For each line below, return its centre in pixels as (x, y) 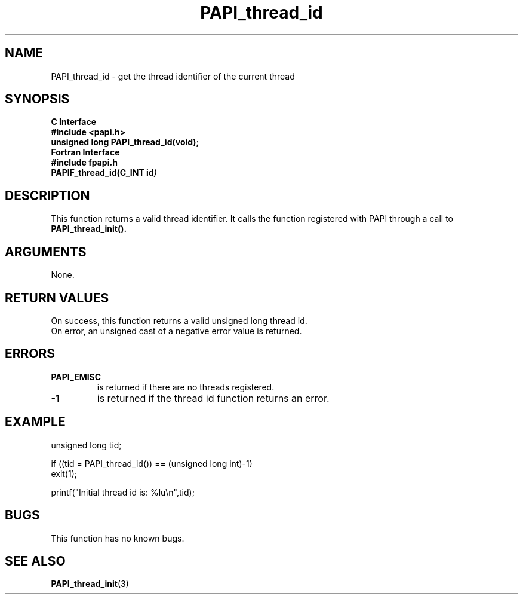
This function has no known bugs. (118, 538)
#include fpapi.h (84, 163)
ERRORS (30, 354)
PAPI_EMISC (76, 377)
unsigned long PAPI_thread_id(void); (125, 142)
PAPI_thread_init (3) (90, 584)
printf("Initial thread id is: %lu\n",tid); (123, 492)
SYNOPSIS (37, 99)
